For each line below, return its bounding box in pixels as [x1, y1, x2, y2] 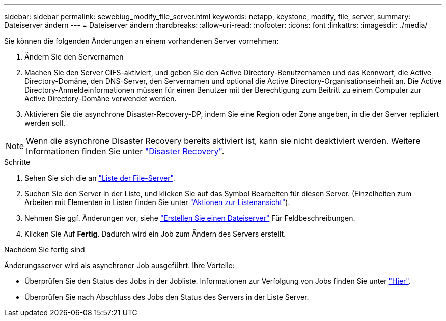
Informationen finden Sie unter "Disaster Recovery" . [26, 146, 225, 156]
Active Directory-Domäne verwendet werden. [24, 94, 177, 103]
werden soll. [24, 119, 65, 127]
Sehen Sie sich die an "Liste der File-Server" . [24, 173, 175, 182]
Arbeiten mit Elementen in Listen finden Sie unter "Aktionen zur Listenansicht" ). [24, 198, 290, 207]
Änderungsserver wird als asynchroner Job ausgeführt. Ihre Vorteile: [4, 261, 235, 270]
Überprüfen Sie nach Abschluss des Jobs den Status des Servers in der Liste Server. [24, 293, 309, 301]
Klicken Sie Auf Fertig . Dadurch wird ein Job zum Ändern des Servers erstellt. [24, 229, 286, 238]
